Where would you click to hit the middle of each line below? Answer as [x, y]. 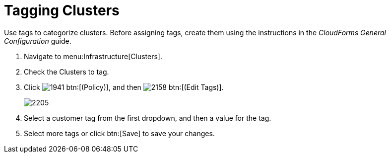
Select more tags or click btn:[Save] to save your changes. [119, 133]
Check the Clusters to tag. [66, 72]
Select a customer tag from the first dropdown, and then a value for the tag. [148, 118]
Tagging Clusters [62, 10]
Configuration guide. [38, 41]
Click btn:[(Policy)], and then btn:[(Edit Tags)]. [124, 87]
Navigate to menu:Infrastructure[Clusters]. [93, 56]
